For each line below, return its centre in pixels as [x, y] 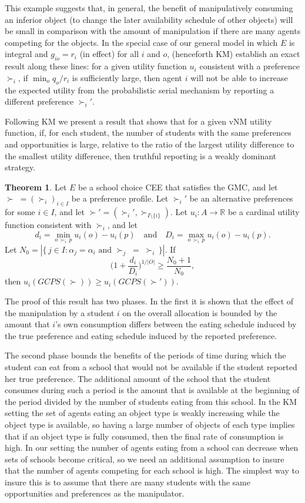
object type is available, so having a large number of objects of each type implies [150, 424]
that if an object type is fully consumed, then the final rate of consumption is [144, 436]
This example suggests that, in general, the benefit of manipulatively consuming [149, 8]
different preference [39, 101]
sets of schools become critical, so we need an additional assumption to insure [145, 459]
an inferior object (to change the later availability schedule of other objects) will [149, 19]
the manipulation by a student [60, 312]
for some [20, 212]
